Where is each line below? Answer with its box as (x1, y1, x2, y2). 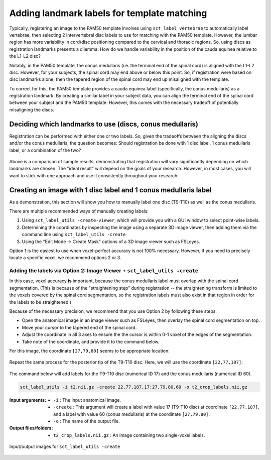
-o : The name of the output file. (53, 418, 120, 424)
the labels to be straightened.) (9, 299, 72, 305)
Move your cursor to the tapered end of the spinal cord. (22, 324, 137, 330)
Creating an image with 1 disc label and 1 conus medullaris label (9, 186, 212, 194)
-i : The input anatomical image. (53, 397, 121, 403)
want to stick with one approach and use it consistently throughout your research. (9, 172, 179, 178)
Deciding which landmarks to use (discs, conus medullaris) (9, 120, 198, 128)
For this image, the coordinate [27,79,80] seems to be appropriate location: (9, 348, 170, 354)
